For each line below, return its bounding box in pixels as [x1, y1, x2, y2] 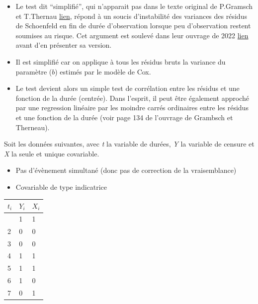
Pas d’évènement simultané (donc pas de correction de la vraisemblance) [15, 165, 237, 175]
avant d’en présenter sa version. [15, 40, 112, 50]
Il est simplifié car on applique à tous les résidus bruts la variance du [15, 56, 226, 67]
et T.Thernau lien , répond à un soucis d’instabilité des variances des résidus [15, 10, 247, 21]
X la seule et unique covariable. [4, 148, 99, 158]
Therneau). [15, 122, 50, 132]
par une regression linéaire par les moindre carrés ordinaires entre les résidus [15, 102, 249, 113]
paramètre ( [15, 66, 52, 76]
